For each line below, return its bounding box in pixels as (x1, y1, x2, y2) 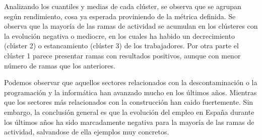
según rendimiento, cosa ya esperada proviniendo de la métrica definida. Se (4, 11, 236, 21)
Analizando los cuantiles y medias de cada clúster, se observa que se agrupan (4, 1, 241, 11)
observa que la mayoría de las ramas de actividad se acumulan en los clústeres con (4, 21, 258, 31)
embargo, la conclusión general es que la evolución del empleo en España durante (4, 106, 254, 117)
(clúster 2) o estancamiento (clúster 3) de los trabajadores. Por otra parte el (4, 40, 239, 51)
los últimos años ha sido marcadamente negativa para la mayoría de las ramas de (4, 116, 254, 127)
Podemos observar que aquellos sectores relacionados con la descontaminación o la (4, 77, 257, 88)
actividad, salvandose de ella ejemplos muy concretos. (4, 126, 169, 137)
